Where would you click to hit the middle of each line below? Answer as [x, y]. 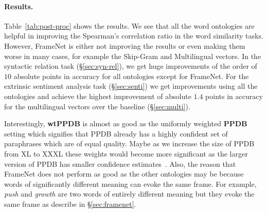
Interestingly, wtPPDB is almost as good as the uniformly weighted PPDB [126, 123]
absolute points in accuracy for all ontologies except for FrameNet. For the [131, 76]
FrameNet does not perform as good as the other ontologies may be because [124, 174]
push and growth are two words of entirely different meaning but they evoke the [129, 194]
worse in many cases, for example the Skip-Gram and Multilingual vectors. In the [133, 56]
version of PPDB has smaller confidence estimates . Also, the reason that [120, 163]
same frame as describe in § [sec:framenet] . [70, 204]
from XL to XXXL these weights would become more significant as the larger [126, 153]
